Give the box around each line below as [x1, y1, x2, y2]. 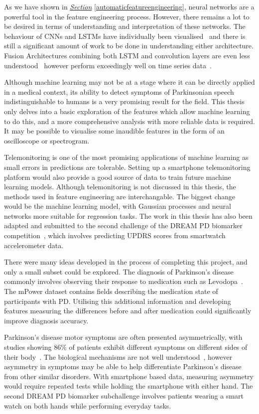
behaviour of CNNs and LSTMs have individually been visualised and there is [4, 30, 246, 41]
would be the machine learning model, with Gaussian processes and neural [4, 201, 231, 211]
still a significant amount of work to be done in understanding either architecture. [4, 40, 254, 51]
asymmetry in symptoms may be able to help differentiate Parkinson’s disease [4, 361, 242, 372]
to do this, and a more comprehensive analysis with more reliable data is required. [4, 116, 255, 126]
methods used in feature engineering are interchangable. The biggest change [4, 191, 236, 201]
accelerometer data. [4, 240, 64, 250]
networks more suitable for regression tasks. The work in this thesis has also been [4, 210, 253, 221]
